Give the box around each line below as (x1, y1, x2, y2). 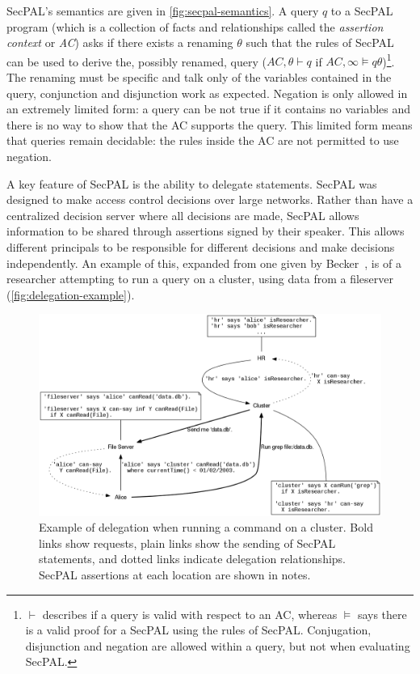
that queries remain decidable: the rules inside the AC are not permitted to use (6, 132, 399, 149)
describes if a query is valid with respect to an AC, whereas (42, 605, 338, 622)
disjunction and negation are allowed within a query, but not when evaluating (25, 637, 410, 654)
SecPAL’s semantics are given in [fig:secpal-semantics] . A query (6, 2, 319, 19)
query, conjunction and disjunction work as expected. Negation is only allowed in (6, 84, 408, 101)
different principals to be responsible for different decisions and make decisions (6, 238, 395, 255)
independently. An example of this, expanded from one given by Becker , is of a (6, 254, 401, 271)
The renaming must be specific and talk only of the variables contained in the (6, 69, 392, 86)
